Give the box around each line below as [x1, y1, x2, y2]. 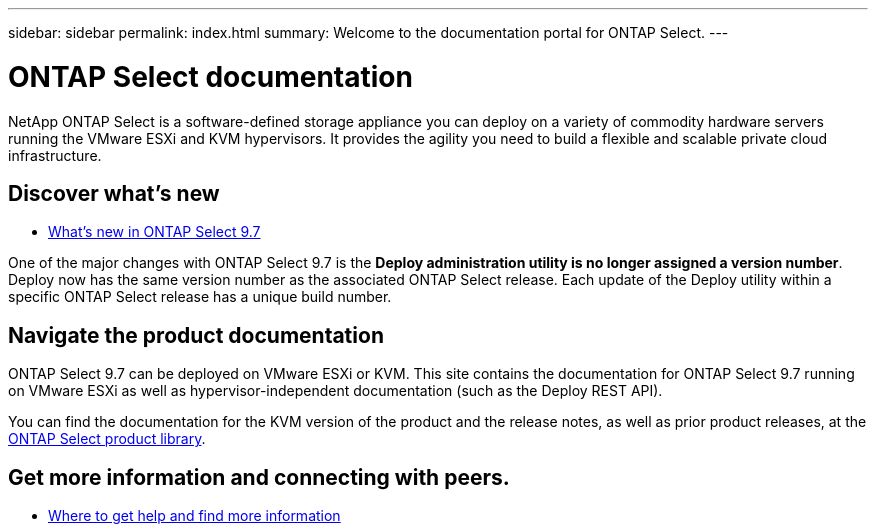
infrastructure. [8, 146, 102, 164]
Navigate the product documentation [8, 322, 384, 348]
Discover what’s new [8, 180, 220, 206]
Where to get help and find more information [48, 507, 341, 525]
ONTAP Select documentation [8, 59, 413, 94]
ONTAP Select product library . [8, 430, 206, 448]
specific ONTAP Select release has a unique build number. [8, 288, 392, 306]
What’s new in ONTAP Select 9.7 [48, 223, 261, 241]
